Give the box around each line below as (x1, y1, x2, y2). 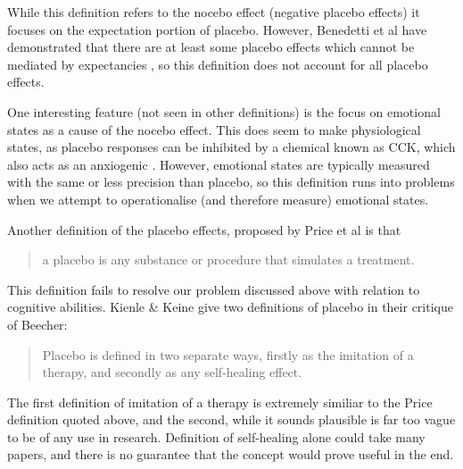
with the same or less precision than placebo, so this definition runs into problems (7, 172, 455, 191)
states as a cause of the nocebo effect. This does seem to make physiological (7, 120, 421, 138)
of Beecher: (7, 314, 68, 333)
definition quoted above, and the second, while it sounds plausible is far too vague (7, 410, 456, 429)
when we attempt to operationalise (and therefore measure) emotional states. (7, 189, 429, 208)
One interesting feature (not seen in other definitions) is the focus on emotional (7, 102, 441, 121)
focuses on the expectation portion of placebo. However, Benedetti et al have (7, 20, 427, 38)
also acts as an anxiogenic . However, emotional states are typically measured (7, 155, 430, 173)
